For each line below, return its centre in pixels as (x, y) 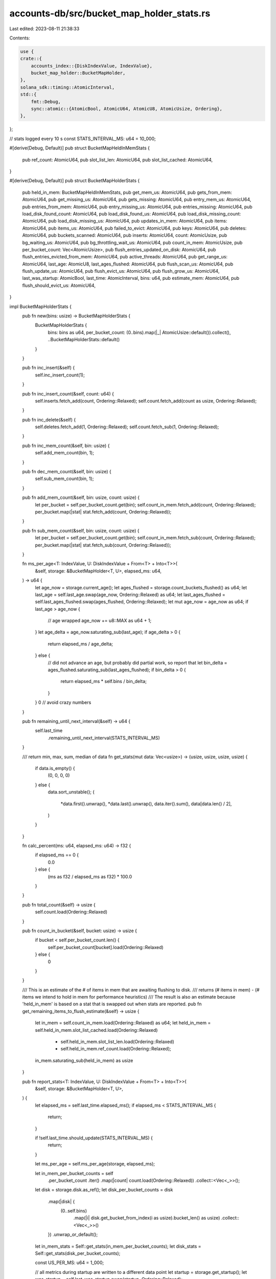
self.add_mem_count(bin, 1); (65, 453)
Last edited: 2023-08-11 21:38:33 (44, 29)
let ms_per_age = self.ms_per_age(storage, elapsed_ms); (95, 1164)
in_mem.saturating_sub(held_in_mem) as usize (84, 1060)
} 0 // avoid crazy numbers (63, 702)
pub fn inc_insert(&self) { (49, 368)
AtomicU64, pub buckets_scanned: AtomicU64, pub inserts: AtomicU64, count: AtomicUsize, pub (125, 235)
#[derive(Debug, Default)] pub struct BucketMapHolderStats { (75, 181)
